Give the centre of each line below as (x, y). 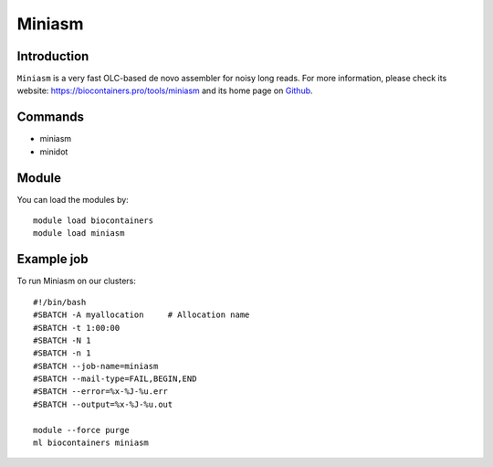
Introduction (53, 56)
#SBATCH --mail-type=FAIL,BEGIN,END (115, 379)
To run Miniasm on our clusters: (77, 281)
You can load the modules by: (73, 199)
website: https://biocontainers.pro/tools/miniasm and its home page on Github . (165, 90)
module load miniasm (79, 233)
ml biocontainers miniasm (91, 443)
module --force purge (81, 430)
